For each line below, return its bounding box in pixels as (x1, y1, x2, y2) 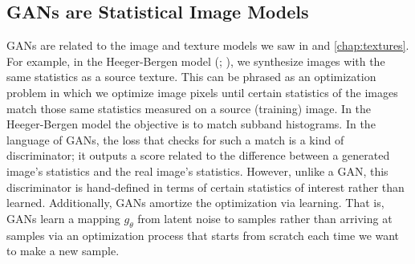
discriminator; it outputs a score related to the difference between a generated (6, 147, 390, 164)
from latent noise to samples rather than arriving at (137, 209, 393, 226)
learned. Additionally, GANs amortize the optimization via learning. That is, (6, 194, 384, 211)
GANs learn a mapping (6, 209, 120, 226)
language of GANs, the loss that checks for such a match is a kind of (6, 131, 344, 148)
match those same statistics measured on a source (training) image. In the (6, 100, 372, 116)
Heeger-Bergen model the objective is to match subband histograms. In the (6, 116, 376, 132)
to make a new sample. (6, 242, 120, 259)
